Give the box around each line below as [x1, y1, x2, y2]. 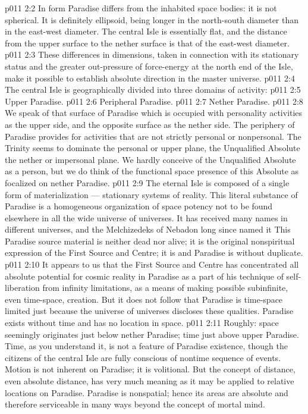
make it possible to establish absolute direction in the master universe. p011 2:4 [5, 71, 295, 84]
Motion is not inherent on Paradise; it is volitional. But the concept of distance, [5, 363, 296, 375]
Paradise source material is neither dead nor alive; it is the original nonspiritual [5, 234, 295, 247]
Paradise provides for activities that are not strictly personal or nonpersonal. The [5, 130, 301, 142]
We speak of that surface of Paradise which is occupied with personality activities [5, 106, 303, 119]
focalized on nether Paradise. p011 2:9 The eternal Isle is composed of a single [5, 176, 290, 189]
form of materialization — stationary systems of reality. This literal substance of [5, 188, 298, 200]
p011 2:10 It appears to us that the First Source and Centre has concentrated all [5, 258, 299, 271]
